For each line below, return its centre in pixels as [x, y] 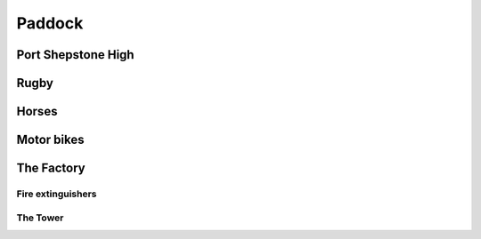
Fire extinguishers [57, 194]
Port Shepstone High [75, 55]
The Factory [51, 168]
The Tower [40, 218]
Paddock [50, 23]
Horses [37, 112]
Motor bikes [50, 140]
